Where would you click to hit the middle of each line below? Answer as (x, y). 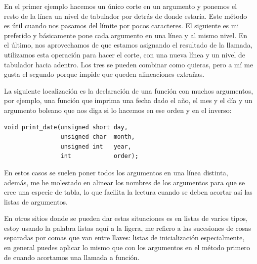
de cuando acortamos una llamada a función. (72, 257)
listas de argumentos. (36, 201)
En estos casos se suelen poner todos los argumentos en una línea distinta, (116, 172)
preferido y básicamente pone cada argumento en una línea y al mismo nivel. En (126, 35)
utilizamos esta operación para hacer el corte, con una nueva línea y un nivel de (125, 54)
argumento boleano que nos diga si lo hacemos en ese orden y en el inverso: (118, 110)
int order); (100, 156)
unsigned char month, (98, 137)
